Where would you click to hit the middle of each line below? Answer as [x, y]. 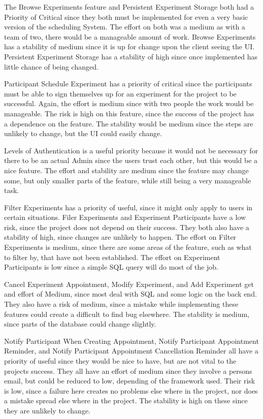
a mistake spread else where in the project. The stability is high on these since [126, 400]
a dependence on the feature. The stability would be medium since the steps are [129, 123]
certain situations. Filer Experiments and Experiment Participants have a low [125, 217]
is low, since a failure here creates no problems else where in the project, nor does [131, 390]
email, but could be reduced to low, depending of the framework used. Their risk [130, 381]
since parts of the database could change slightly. [80, 324]
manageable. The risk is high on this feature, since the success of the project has [129, 113]
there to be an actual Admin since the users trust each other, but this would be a [131, 160]
